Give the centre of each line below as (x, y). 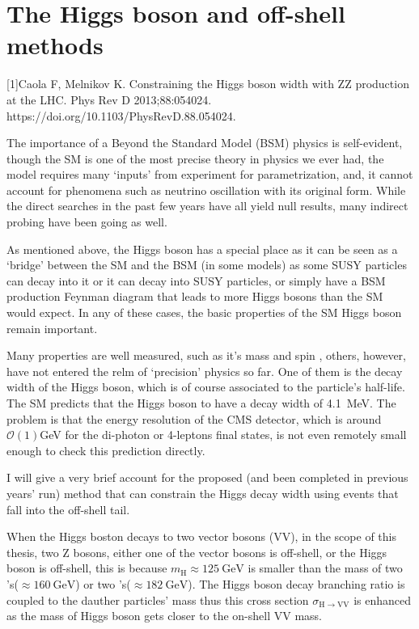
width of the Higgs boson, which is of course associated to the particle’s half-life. (206, 387)
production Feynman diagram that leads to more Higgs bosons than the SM (195, 296)
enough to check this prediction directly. (106, 450)
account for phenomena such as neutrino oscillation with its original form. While (206, 190)
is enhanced (383, 599)
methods (55, 45)
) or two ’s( (103, 583)
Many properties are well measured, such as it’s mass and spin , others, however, (206, 355)
